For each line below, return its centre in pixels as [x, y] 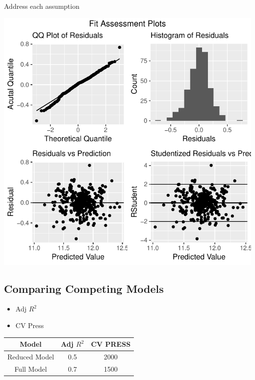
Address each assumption [42, 6]
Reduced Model [31, 356]
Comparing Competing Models [84, 288]
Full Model [31, 368]
